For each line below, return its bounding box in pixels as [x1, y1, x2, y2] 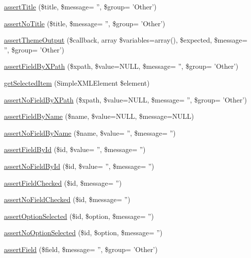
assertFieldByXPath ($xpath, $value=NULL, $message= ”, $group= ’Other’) [4, 61, 239, 71]
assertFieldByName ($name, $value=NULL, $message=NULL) [4, 111, 194, 121]
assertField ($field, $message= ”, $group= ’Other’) [4, 244, 158, 254]
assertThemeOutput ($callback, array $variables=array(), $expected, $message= [4, 35, 248, 45]
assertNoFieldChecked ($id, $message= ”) [4, 194, 130, 205]
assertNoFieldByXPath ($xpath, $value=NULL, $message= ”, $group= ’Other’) [4, 94, 247, 104]
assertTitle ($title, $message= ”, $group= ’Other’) [4, 1, 157, 11]
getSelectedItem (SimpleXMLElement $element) [4, 77, 150, 88]
